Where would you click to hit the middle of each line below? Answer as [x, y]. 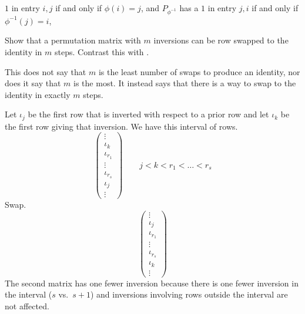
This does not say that [46, 71]
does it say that [33, 83]
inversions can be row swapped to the [221, 40]
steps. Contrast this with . [102, 51]
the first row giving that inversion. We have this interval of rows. [121, 126]
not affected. [27, 305]
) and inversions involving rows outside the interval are [189, 294]
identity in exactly [38, 94]
